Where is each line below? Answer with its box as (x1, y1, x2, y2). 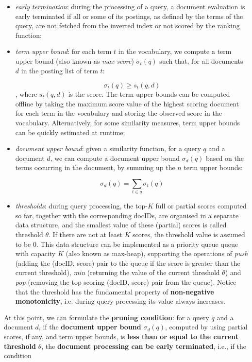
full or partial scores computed (155, 201, 247, 211)
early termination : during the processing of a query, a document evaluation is (15, 1, 245, 11)
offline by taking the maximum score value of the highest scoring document (15, 98, 239, 108)
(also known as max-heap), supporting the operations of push (66, 248, 248, 259)
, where (15, 89, 37, 99)
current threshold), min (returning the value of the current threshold (15, 267, 220, 277)
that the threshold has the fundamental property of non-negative (15, 286, 214, 296)
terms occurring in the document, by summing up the (15, 162, 175, 172)
